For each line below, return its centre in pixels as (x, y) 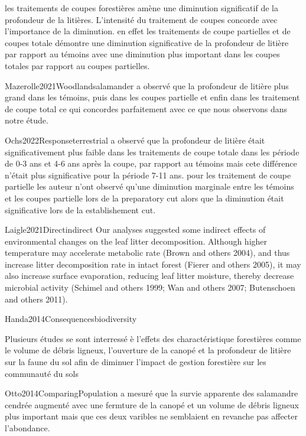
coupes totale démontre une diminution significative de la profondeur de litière (147, 42)
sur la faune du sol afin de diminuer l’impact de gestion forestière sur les (136, 362)
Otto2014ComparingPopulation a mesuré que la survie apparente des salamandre (152, 393)
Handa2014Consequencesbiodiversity (71, 319)
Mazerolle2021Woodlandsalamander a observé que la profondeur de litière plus (147, 85)
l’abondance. (27, 428)
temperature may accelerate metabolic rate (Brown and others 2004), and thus (147, 253)
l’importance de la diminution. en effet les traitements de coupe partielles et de (148, 31)
